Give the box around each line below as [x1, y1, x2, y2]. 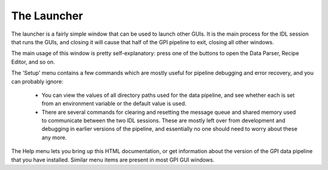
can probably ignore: [11, 77, 64, 85]
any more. [41, 134, 67, 141]
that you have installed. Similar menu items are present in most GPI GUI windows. [11, 156, 215, 163]
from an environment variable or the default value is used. [41, 100, 186, 107]
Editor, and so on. [11, 58, 55, 65]
